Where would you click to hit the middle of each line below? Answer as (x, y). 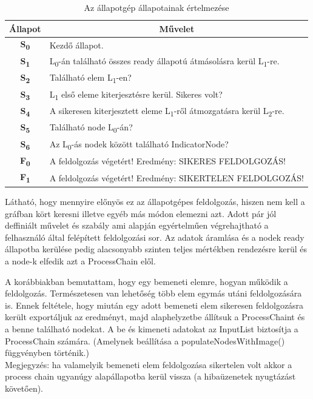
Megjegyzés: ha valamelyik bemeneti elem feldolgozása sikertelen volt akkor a (149, 364)
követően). (24, 388)
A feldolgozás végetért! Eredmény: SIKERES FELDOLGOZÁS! (168, 161)
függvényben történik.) (47, 353)
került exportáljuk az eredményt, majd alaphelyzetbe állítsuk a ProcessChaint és (155, 317)
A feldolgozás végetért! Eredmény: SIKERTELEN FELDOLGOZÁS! (177, 177)
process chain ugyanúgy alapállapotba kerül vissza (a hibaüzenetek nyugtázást (150, 376)
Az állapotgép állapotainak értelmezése (156, 7)
